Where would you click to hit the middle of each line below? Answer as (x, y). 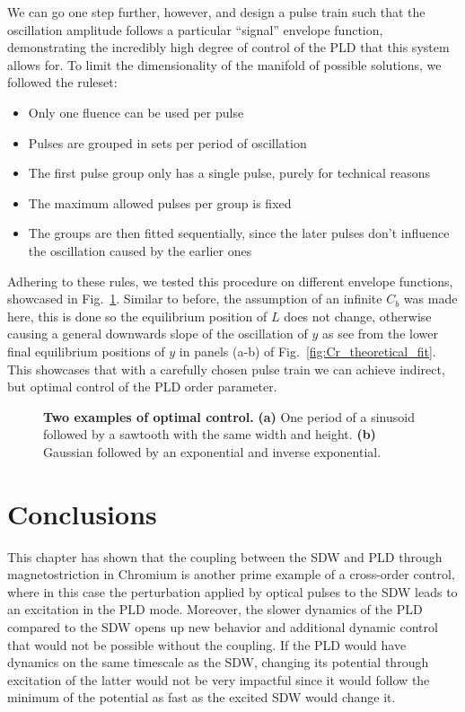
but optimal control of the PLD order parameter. (142, 387)
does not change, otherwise (358, 316)
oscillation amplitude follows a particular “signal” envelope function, (195, 29)
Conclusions (82, 513)
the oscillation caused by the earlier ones (140, 250)
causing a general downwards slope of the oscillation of (158, 334)
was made (430, 299)
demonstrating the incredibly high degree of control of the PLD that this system (228, 47)
